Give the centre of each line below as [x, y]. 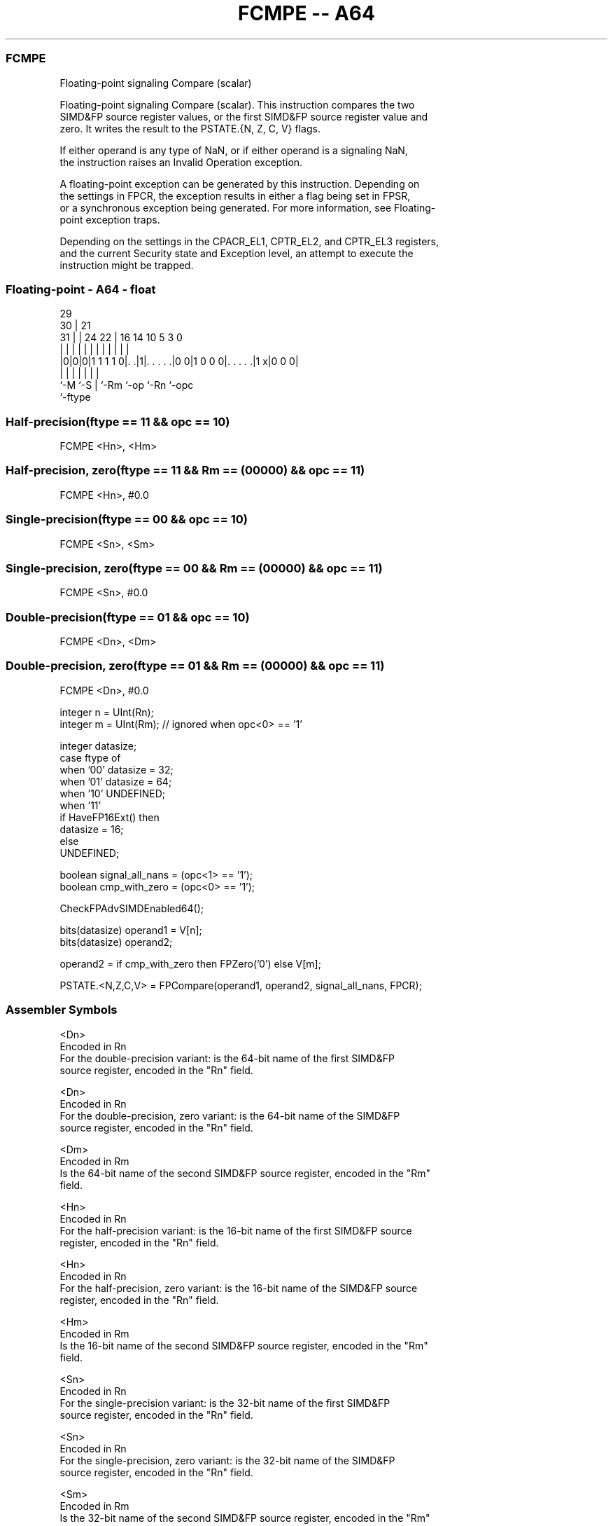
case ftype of [90, 757]
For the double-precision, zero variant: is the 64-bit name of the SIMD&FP [230, 1115]
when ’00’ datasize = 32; [117, 769]
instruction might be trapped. [127, 265]
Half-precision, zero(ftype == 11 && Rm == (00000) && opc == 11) [185, 470]
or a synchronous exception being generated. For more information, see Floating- [248, 207]
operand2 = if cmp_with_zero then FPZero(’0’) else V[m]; [190, 963]
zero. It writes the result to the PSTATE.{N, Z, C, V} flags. [190, 128]
